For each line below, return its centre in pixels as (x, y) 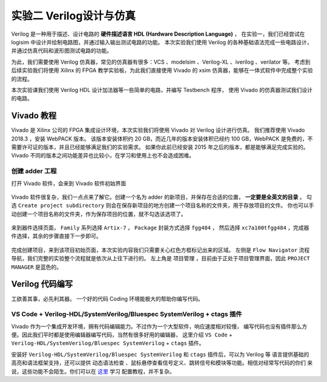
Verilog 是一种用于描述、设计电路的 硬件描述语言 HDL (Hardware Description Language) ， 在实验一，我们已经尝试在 (158, 34)
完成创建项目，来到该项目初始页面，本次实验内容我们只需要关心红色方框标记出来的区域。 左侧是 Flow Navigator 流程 (160, 250)
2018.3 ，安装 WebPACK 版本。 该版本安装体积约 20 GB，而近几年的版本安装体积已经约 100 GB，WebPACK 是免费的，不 (162, 139)
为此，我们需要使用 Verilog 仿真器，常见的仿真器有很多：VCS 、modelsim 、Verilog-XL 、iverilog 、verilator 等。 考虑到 (161, 62)
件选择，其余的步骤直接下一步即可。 (56, 236)
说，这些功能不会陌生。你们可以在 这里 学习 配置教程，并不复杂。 (93, 371)
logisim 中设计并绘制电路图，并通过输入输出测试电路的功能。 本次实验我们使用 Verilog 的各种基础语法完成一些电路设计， (162, 42)
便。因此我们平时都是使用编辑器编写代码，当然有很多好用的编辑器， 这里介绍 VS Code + (122, 335)
